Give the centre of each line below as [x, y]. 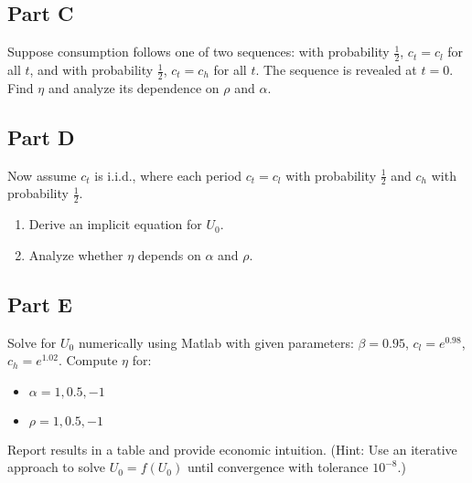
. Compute [88, 360]
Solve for [32, 342]
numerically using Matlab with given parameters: [216, 342]
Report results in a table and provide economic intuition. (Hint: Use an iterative [232, 449]
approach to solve [57, 467]
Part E [40, 304]
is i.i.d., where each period [168, 175]
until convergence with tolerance [278, 467]
